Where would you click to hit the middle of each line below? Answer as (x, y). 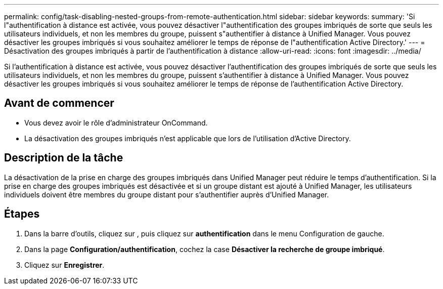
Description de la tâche (64, 158)
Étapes (22, 214)
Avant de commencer (59, 103)
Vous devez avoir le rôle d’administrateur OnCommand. (116, 122)
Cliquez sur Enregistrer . (64, 265)
